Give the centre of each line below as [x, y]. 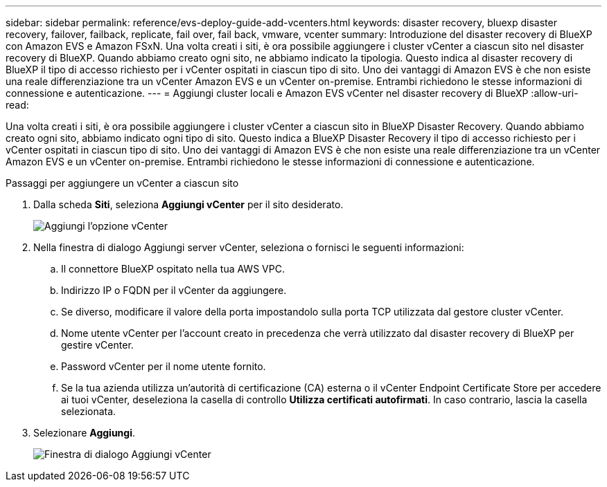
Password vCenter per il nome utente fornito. [164, 366]
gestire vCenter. [97, 345]
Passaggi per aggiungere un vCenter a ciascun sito [122, 183]
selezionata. [89, 411]
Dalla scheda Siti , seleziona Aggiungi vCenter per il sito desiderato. [188, 204]
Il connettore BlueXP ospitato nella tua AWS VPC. [173, 269]
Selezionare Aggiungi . [85, 433]
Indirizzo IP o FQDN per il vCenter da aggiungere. [174, 290]
